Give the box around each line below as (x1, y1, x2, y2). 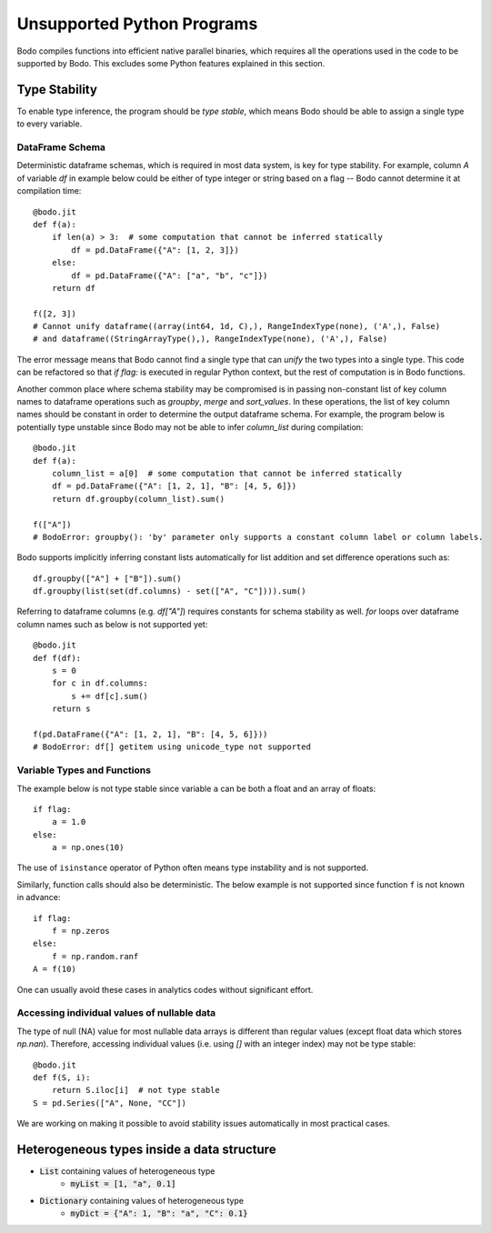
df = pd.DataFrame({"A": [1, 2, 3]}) (71, 245, 240, 255)
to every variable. (16, 118, 83, 129)
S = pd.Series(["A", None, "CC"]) (33, 1098, 186, 1108)
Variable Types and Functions (16, 764, 152, 777)
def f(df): (33, 653, 82, 663)
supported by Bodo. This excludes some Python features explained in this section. (16, 57, 326, 68)
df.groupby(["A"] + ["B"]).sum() (33, 573, 182, 584)
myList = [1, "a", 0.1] (70, 1178, 176, 1189)
